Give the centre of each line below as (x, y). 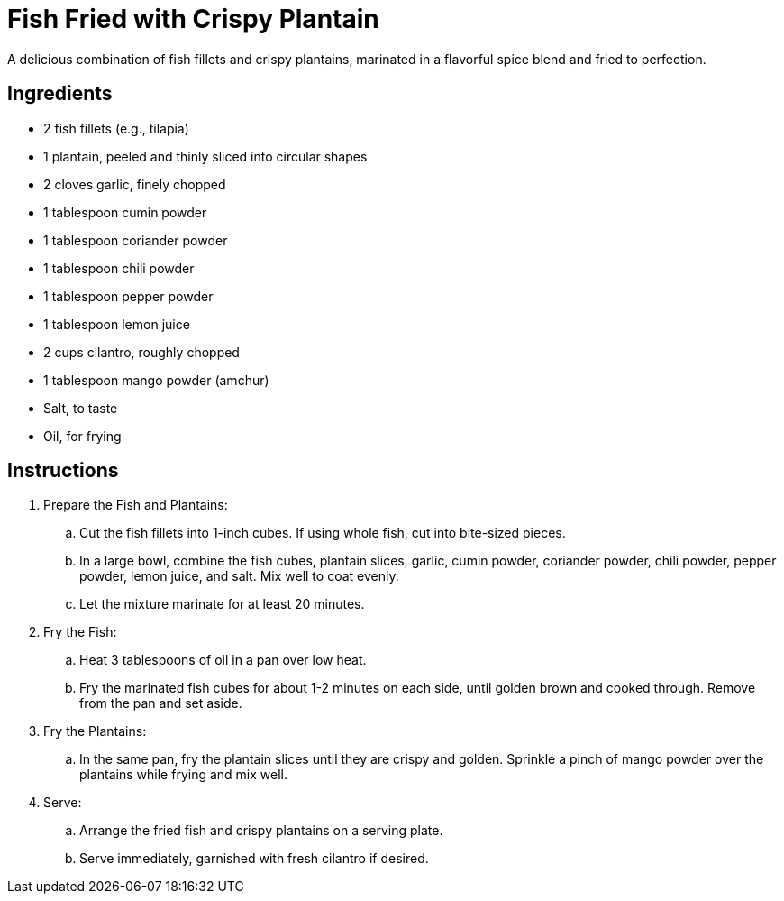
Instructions (63, 471)
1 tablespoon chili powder (119, 268)
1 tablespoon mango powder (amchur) (156, 380)
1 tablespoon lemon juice (117, 324)
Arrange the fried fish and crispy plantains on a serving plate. (261, 831)
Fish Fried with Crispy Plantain (193, 19)
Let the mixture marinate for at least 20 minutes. (222, 604)
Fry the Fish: (80, 632)
